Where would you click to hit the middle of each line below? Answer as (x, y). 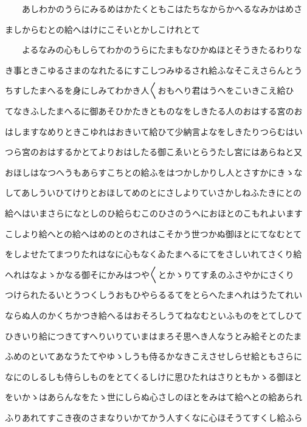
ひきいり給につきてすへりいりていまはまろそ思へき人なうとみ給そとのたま (153, 335)
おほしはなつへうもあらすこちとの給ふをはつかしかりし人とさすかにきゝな (154, 172)
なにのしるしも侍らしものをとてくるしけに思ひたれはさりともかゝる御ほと (153, 376)
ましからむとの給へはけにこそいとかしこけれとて (103, 29)
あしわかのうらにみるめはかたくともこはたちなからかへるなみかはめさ (162, 9)
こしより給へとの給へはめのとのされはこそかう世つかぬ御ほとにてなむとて (153, 233)
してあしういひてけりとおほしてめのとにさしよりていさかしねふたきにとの (153, 193)
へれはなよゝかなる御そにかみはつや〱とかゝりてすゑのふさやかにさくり (150, 274)
